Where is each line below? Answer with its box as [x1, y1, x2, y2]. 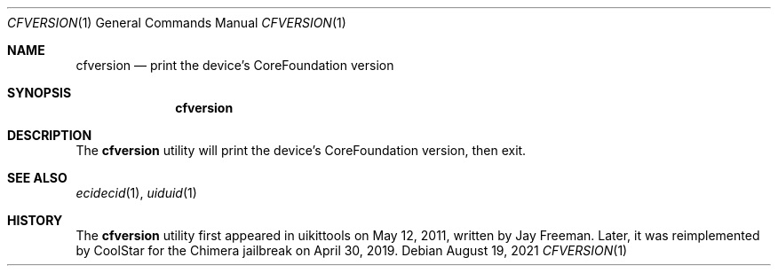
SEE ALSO [7, 170, 67, 185]
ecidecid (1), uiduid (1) [75, 185, 197, 200]
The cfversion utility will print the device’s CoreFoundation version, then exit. [75, 143, 527, 158]
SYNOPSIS [7, 85, 72, 100]
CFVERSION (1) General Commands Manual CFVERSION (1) [7, 15, 346, 30]
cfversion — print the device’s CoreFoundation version [75, 58, 394, 73]
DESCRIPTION [7, 128, 92, 143]
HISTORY [7, 213, 63, 228]
